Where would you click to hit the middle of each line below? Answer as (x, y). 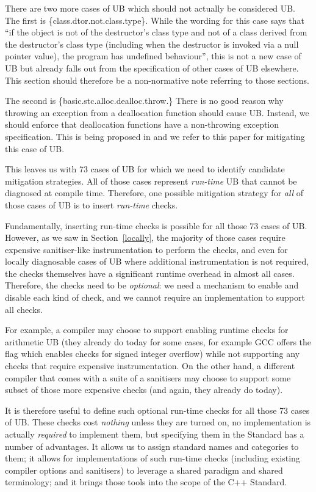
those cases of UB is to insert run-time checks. (92, 204)
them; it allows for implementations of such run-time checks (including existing (153, 458)
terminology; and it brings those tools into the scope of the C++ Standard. (146, 482)
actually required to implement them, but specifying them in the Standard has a (155, 434)
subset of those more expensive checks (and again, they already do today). (144, 390)
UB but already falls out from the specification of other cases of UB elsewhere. (152, 68)
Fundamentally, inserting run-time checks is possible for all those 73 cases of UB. (156, 225)
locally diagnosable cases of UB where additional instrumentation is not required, (157, 261)
